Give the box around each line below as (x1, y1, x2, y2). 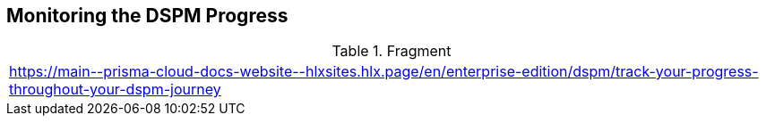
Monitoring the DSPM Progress (6, 4, 288, 27)
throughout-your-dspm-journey (9, 80, 221, 99)
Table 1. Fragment (331, 42, 452, 61)
